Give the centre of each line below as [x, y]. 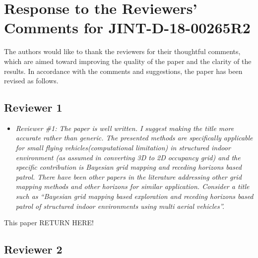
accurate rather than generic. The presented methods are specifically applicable [134, 138]
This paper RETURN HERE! [49, 223]
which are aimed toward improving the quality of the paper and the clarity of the [128, 61]
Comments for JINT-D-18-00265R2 [127, 28]
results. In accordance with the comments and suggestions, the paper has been [123, 71]
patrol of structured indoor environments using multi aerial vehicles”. [120, 206]
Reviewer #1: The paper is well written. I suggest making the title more [125, 128]
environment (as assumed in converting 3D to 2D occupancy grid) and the [128, 157]
